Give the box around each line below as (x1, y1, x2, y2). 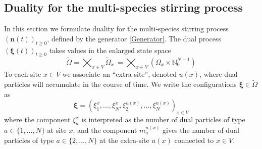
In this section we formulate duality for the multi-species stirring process (4, 23, 229, 34)
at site (47, 125, 67, 135)
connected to (174, 134, 214, 145)
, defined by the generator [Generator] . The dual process (47, 33, 221, 43)
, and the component (73, 125, 137, 135)
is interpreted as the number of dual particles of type (81, 114, 245, 125)
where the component (4, 114, 71, 125)
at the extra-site (99, 134, 149, 145)
